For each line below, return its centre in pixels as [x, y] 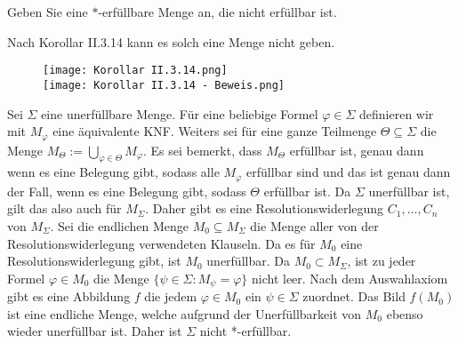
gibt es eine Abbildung [69, 296]
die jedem [171, 296]
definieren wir [397, 113]
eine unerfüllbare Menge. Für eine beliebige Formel [180, 113]
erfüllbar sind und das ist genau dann [348, 172]
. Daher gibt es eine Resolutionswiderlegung [265, 208]
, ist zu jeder [382, 261]
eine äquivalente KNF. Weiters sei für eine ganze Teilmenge [215, 131]
